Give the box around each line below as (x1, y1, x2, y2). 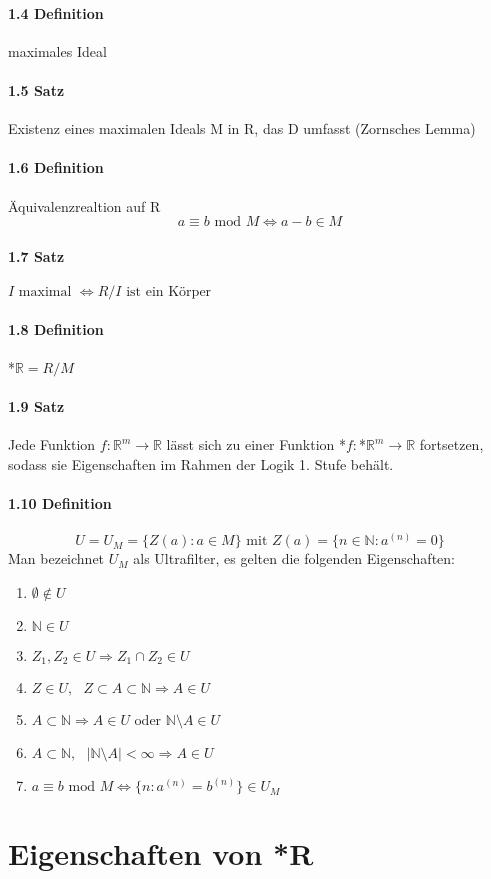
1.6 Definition (8, 157, 104, 178)
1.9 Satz (8, 395, 65, 416)
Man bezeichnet (8, 548, 105, 569)
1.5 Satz (8, 79, 65, 100)
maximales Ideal (8, 40, 107, 61)
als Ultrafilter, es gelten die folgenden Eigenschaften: (133, 548, 455, 569)
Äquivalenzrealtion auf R (8, 195, 161, 216)
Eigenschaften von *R (8, 833, 314, 874)
